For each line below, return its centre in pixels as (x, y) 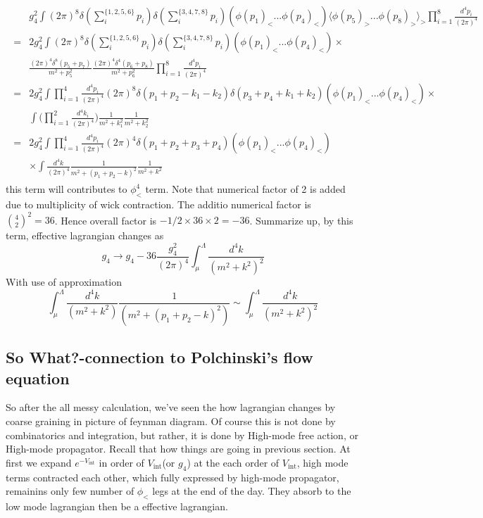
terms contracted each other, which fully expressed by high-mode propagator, (172, 477)
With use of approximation (64, 282)
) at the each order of (233, 462)
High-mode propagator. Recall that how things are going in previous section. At (178, 449)
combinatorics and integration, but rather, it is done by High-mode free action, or (182, 435)
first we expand (39, 462)
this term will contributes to (67, 189)
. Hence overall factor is (106, 220)
